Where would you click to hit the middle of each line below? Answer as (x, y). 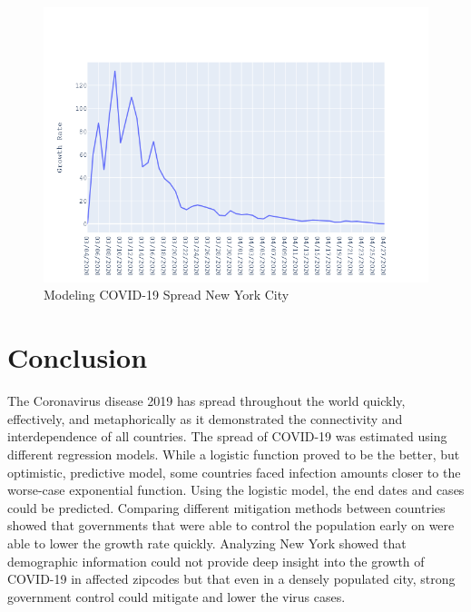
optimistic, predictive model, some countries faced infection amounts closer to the (234, 472)
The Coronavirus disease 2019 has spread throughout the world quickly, (206, 401)
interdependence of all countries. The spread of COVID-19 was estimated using (227, 436)
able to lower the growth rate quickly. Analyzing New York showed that (207, 543)
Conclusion (78, 357)
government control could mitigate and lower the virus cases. (177, 596)
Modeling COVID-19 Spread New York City (167, 295)
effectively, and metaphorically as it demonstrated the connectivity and (205, 418)
